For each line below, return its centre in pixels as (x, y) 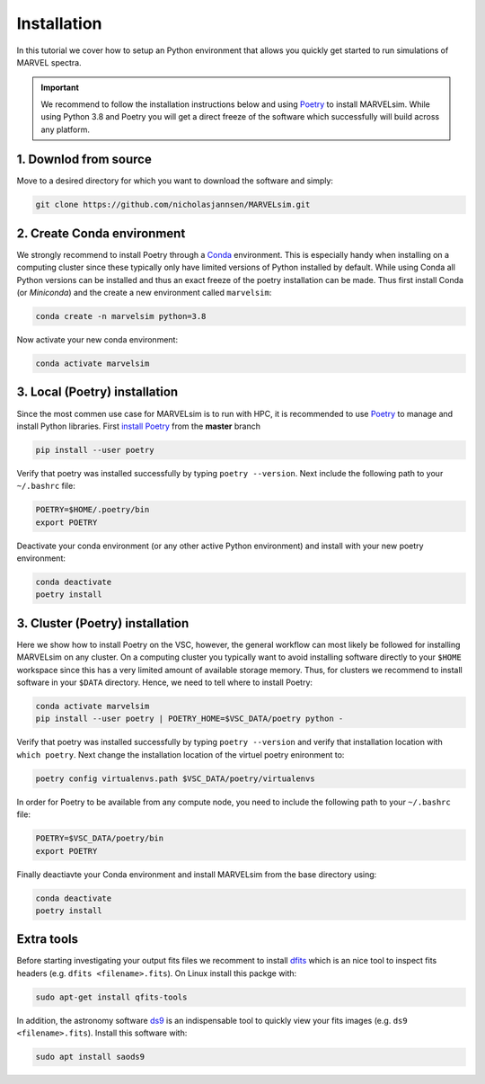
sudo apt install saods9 (90, 1057)
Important (60, 88)
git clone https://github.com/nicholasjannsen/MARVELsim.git (173, 205)
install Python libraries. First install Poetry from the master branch (138, 426)
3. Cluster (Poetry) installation (103, 623)
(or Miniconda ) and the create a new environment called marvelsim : (144, 293)
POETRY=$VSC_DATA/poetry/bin (100, 839)
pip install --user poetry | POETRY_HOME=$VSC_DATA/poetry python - (190, 719)
